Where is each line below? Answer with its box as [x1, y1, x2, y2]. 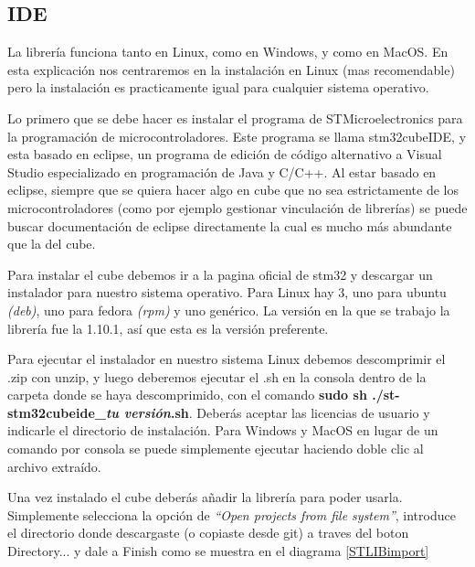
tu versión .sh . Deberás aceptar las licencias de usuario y [105, 402, 430, 422]
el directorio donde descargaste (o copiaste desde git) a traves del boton [7, 523, 409, 542]
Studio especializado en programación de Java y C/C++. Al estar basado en [7, 162, 437, 181]
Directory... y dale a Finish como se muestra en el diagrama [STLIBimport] [7, 541, 429, 561]
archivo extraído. [7, 456, 101, 476]
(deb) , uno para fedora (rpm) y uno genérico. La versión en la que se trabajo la [7, 300, 450, 319]
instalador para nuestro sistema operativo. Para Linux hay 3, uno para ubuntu [7, 283, 447, 302]
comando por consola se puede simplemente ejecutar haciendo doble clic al [7, 439, 424, 458]
